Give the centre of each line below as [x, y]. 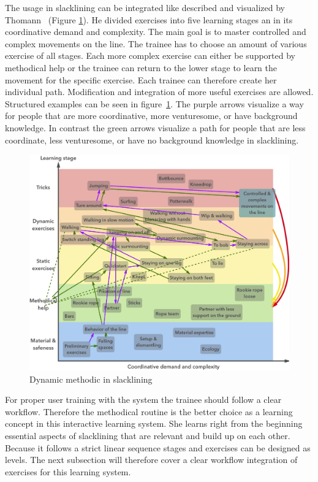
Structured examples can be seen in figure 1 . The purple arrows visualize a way [154, 103]
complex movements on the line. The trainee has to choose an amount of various [156, 43]
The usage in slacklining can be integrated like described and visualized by [145, 7]
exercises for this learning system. [68, 471]
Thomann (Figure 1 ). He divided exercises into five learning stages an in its [149, 19]
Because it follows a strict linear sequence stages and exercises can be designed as [158, 447]
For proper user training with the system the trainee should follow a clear [143, 400]
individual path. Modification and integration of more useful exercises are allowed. [159, 92]
